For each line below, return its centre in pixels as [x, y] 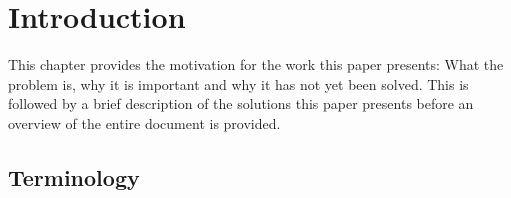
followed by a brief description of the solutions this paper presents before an [241, 103]
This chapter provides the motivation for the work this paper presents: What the [256, 64]
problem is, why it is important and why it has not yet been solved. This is [238, 83]
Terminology [74, 176]
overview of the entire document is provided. [144, 122]
